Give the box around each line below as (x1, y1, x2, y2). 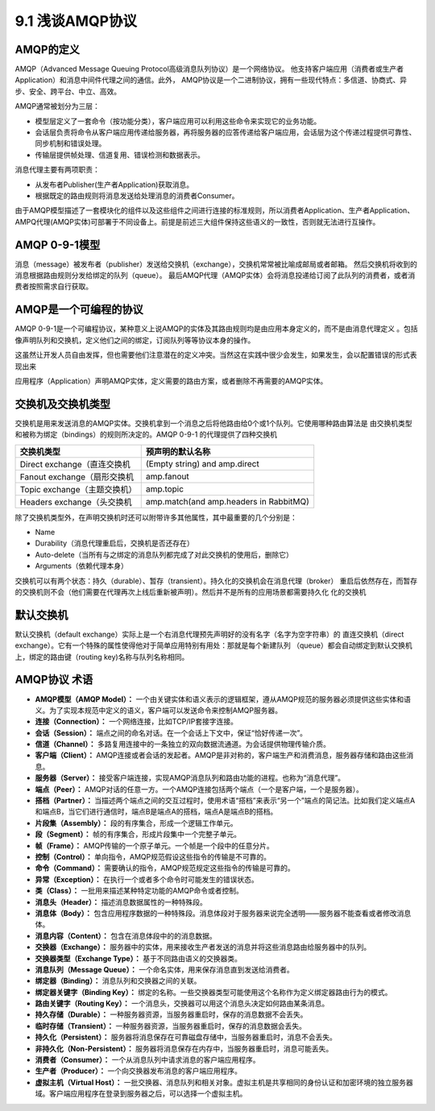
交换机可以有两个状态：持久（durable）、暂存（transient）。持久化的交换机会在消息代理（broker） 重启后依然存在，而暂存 (14, 576, 418, 586)
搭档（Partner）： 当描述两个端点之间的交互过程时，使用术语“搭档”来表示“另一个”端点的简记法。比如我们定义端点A (35, 796, 416, 806)
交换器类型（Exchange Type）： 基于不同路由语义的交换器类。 (35, 953, 242, 963)
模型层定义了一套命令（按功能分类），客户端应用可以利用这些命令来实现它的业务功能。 (35, 116, 321, 126)
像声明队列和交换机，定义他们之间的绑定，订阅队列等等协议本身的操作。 (14, 335, 255, 345)
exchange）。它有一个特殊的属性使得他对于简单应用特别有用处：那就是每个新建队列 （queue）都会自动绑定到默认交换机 (14, 640, 412, 650)
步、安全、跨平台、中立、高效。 (14, 86, 121, 96)
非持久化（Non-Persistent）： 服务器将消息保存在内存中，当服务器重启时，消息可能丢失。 (35, 1043, 333, 1053)
